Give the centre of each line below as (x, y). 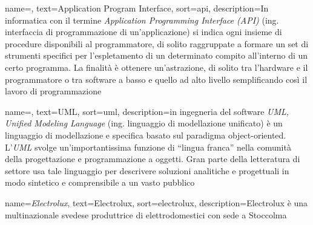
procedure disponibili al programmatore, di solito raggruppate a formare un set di (157, 43)
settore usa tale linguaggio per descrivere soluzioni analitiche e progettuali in (147, 170)
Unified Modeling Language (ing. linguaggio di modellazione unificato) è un (144, 123)
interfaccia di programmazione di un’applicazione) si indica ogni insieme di (143, 32)
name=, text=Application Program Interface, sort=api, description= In (137, 8)
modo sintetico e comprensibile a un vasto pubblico (100, 182)
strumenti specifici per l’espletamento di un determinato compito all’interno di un (156, 55)
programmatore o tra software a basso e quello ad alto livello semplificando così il (156, 79)
